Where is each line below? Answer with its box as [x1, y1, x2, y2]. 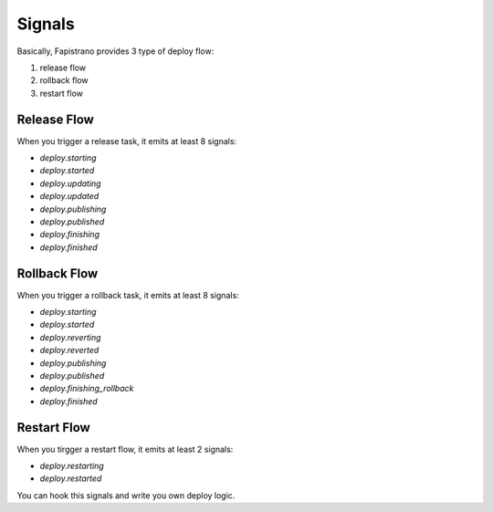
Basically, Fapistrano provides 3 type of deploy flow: [16, 46, 215, 57]
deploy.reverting [39, 331, 101, 342]
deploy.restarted [39, 473, 102, 484]
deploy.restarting [39, 461, 104, 472]
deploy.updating [39, 178, 101, 189]
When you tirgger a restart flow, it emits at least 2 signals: [16, 444, 234, 455]
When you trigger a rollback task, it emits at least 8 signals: [16, 289, 239, 300]
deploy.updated [39, 191, 100, 202]
